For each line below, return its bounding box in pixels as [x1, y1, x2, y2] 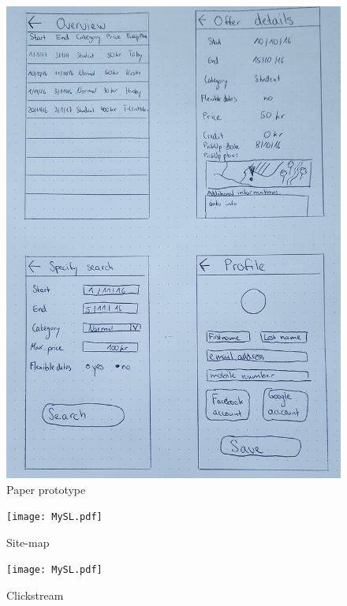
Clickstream [6, 587, 64, 604]
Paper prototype [6, 481, 86, 497]
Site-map [6, 533, 50, 550]
